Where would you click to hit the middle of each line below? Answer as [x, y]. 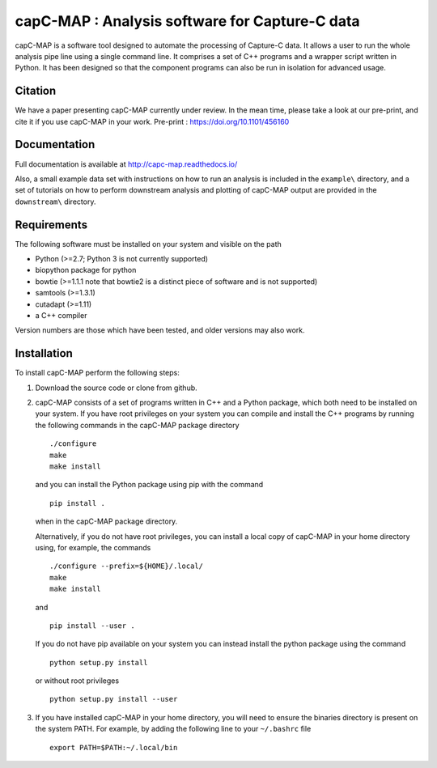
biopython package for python [86, 270]
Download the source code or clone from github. [116, 388]
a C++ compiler [61, 315]
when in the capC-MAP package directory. [106, 521]
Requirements [51, 225]
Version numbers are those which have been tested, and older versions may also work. [160, 330]
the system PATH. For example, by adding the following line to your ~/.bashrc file [173, 729]
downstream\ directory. [55, 202]
